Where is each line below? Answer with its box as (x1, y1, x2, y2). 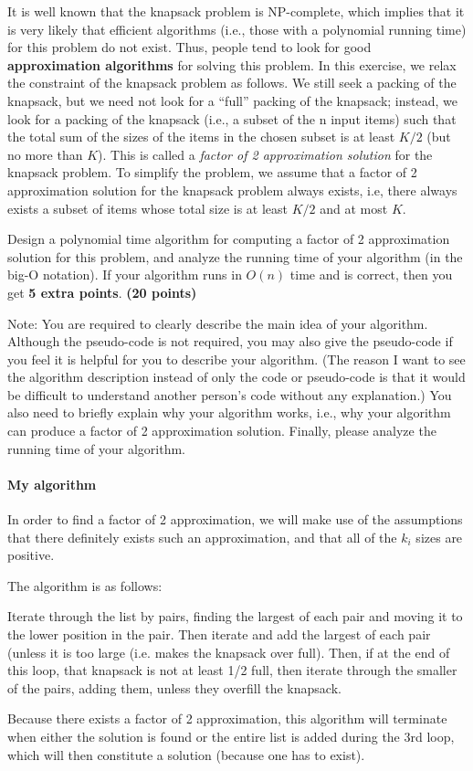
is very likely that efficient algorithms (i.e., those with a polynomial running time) (7, 19, 467, 38)
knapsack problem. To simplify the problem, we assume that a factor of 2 (7, 163, 417, 182)
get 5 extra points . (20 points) (7, 282, 197, 301)
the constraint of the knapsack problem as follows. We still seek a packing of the (7, 73, 457, 92)
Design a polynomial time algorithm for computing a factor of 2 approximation (7, 229, 450, 248)
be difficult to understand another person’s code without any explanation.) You (7, 385, 452, 404)
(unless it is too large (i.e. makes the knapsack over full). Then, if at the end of (7, 642, 450, 661)
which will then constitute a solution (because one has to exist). (7, 745, 365, 764)
